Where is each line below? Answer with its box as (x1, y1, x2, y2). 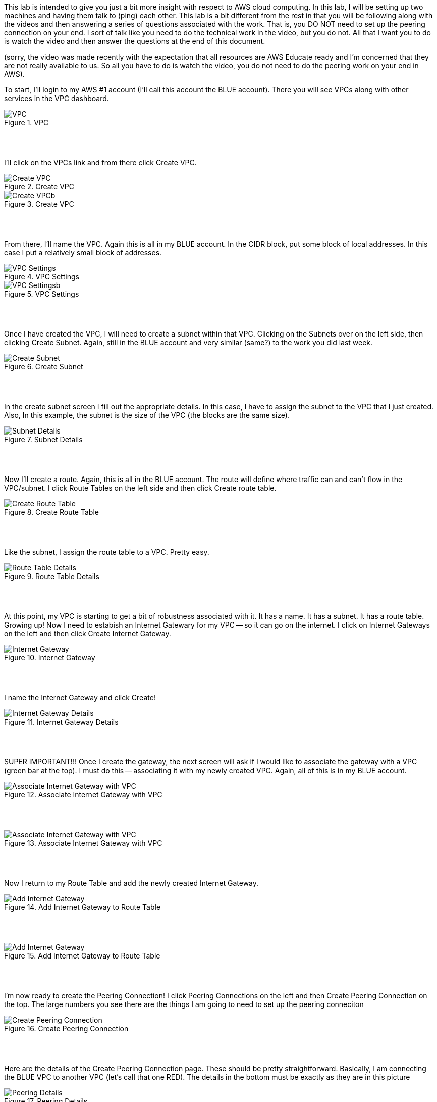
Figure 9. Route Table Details (4, 572, 99, 581)
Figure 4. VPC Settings (4, 272, 79, 281)
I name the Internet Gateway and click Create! (4, 693, 156, 702)
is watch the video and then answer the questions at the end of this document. (4, 37, 265, 45)
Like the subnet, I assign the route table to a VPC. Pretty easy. (4, 548, 209, 556)
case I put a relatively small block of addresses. (4, 248, 162, 257)
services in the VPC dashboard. (4, 94, 109, 103)
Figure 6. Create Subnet (4, 362, 83, 371)
